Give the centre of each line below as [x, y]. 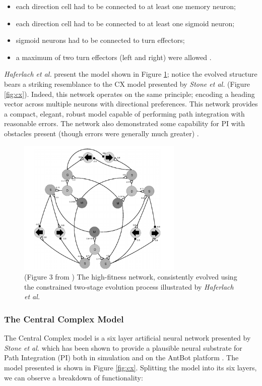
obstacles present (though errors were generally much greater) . [102, 133]
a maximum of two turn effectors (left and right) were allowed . [114, 57]
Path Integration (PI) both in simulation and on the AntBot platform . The [121, 357]
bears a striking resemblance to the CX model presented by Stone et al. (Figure [127, 84]
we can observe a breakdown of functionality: [74, 377]
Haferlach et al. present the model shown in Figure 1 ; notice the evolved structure [131, 74]
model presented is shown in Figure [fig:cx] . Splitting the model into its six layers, [130, 367]
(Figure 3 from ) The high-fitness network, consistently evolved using [131, 277]
